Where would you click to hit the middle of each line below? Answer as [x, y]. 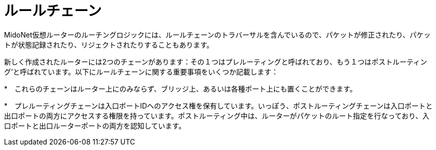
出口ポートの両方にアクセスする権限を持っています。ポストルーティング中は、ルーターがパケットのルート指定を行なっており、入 [217, 115]
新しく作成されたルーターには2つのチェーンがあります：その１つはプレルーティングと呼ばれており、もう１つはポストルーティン [216, 61]
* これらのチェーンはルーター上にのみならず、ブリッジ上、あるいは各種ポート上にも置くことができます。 [180, 88]
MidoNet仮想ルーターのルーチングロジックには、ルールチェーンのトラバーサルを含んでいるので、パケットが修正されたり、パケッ [217, 34]
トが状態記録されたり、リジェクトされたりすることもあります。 [109, 44]
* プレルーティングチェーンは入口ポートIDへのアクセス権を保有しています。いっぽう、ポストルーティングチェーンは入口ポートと [219, 105]
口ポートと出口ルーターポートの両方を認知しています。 [95, 125]
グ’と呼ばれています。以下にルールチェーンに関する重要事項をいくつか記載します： [141, 71]
